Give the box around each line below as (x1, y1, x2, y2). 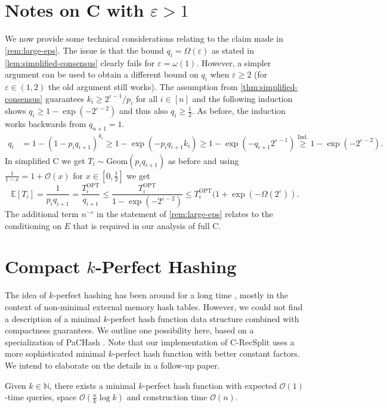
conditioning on (5, 219, 61, 231)
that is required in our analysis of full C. (73, 219, 221, 231)
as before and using (168, 154, 239, 166)
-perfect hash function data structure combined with (107, 312, 299, 324)
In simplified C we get (5, 154, 85, 166)
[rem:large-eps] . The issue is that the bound (5, 44, 164, 56)
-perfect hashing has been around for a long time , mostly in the (53, 289, 289, 301)
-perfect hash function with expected (143, 379, 277, 391)
